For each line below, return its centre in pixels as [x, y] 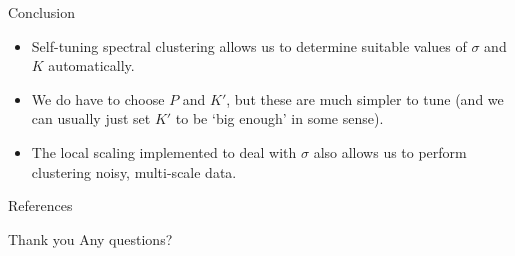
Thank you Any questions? [90, 238]
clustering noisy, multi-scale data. [134, 171]
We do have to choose [98, 98]
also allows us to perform [390, 151]
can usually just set [91, 118]
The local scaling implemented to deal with [164, 151]
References [40, 205]
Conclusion [41, 12]
